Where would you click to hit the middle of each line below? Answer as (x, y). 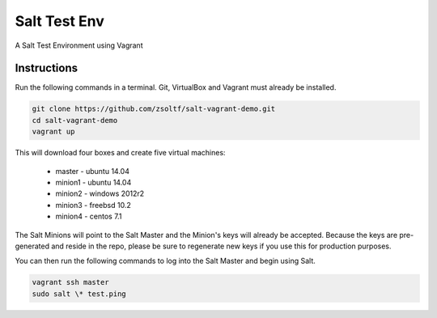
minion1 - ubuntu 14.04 (93, 182)
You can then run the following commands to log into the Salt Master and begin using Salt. (165, 261)
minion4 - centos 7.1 (89, 216)
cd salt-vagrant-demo (75, 120)
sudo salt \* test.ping (79, 294)
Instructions (47, 68)
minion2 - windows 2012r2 (100, 193)
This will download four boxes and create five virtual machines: (120, 153)
